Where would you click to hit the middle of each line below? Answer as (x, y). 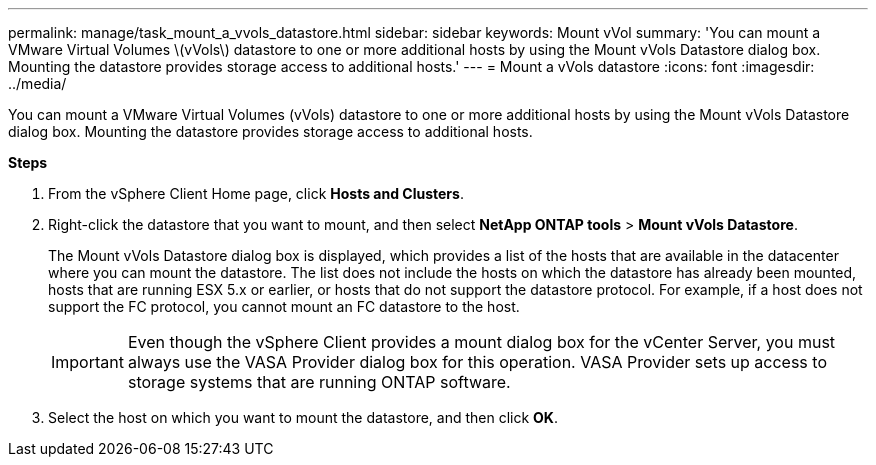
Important (87, 362)
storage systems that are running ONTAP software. (319, 382)
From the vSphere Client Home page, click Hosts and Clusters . (256, 193)
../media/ (37, 83)
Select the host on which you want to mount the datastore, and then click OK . (303, 417)
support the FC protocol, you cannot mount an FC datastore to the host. (284, 306)
